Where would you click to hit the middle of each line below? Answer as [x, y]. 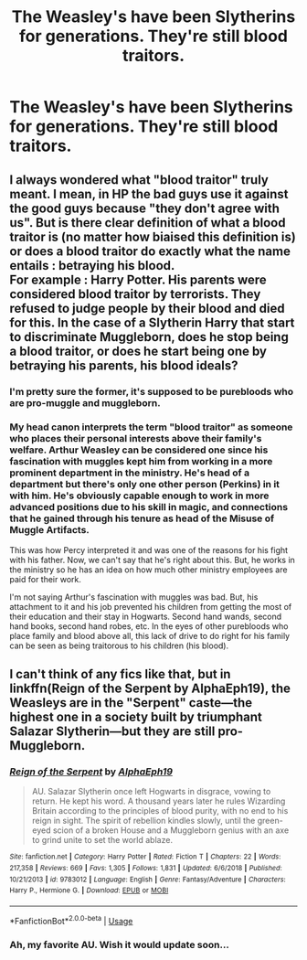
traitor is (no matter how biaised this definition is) [153, 236]
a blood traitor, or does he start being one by [138, 351]
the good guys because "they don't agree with [145, 208]
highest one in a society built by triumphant [136, 717]
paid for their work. [46, 579]
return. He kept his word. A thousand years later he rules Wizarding [159, 801]
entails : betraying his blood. [92, 266]
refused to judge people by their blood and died [147, 308]
